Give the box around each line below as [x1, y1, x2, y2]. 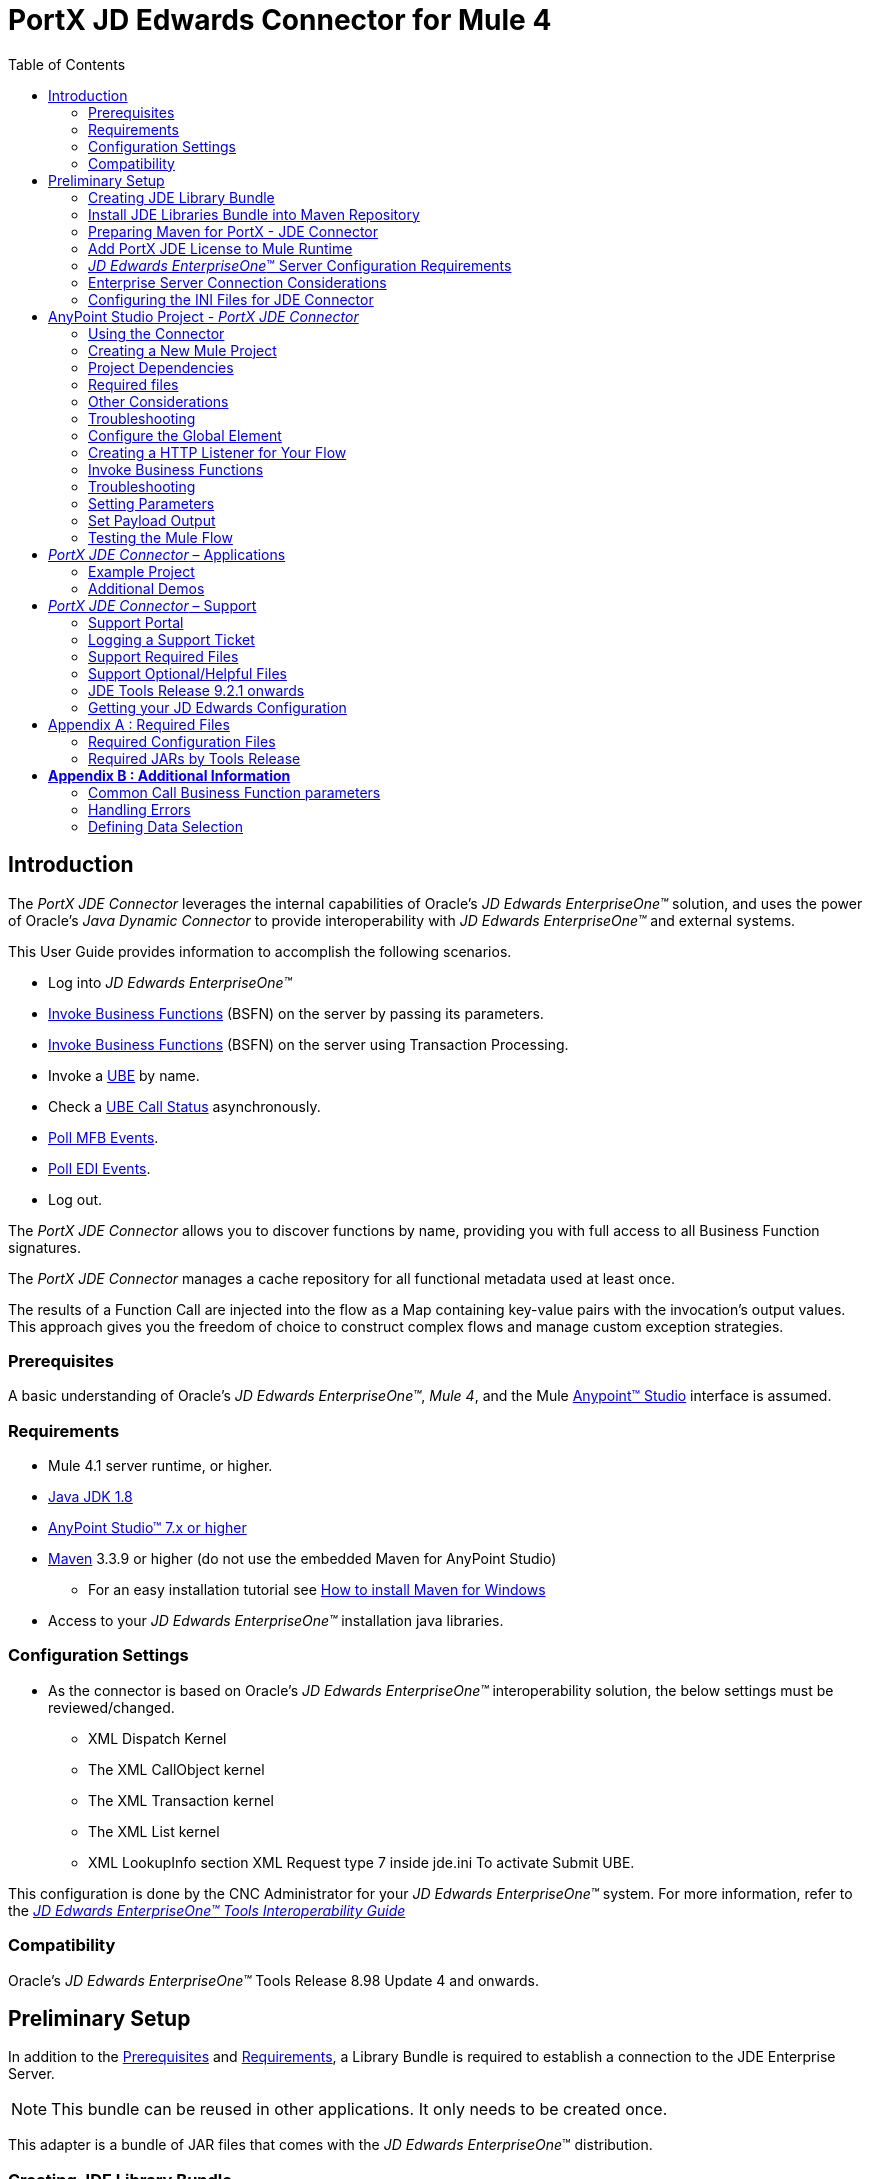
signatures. [8, 1238, 81, 1256]
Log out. [48, 1190, 103, 1208]
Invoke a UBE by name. [48, 1066, 200, 1084]
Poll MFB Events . [48, 1128, 159, 1146]
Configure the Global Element [88, 426, 282, 444]
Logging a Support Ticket [88, 630, 255, 648]
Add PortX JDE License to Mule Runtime [88, 239, 353, 257]
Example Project [88, 562, 195, 580]
